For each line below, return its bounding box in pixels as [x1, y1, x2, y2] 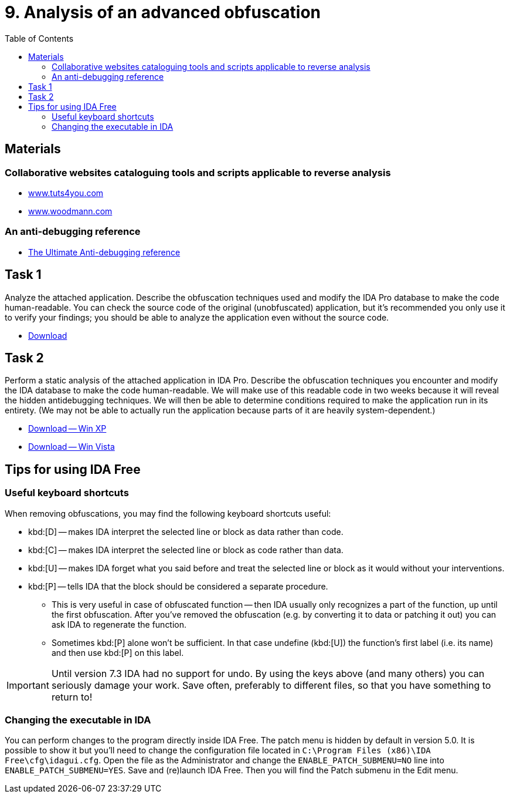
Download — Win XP [28, 423, 107, 434]
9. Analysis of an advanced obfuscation [5, 2, 321, 22]
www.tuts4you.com [28, 187, 104, 198]
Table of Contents [5, 33, 74, 43]
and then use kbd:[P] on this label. [52, 647, 184, 658]
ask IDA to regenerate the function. [52, 619, 187, 629]
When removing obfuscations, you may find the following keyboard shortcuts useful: [5, 508, 331, 518]
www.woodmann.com [28, 206, 113, 216]
